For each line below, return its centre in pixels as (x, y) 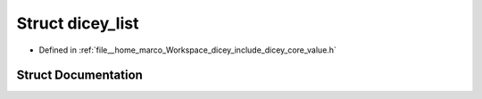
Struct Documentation (79, 75)
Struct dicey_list (78, 23)
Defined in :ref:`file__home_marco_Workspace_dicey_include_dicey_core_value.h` (187, 50)
